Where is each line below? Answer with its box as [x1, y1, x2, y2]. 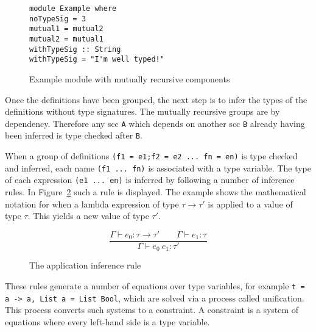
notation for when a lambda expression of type [5, 197, 179, 210]
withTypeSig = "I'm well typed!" [29, 55, 164, 64]
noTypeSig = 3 [29, 14, 86, 23]
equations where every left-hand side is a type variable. [5, 315, 210, 328]
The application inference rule [29, 259, 141, 272]
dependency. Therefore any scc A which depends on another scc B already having [5, 117, 305, 129]
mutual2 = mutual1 [29, 34, 104, 43]
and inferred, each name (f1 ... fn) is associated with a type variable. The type [5, 161, 311, 174]
